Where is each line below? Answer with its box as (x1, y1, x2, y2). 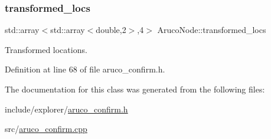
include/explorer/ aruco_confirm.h (5, 102, 128, 115)
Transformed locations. (5, 43, 87, 55)
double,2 (96, 24, 126, 36)
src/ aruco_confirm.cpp (5, 123, 87, 135)
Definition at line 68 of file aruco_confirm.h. (5, 63, 165, 75)
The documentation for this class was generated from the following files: (5, 83, 265, 95)
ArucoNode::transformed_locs (157, 24, 266, 36)
